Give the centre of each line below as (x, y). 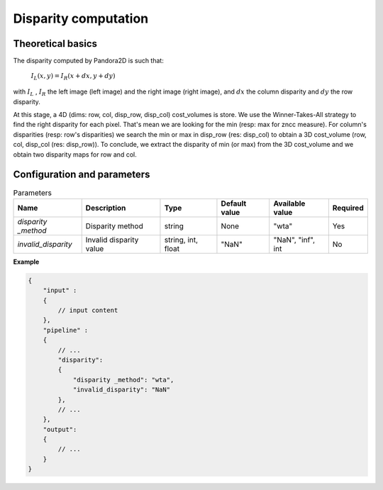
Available (289, 204)
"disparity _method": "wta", (123, 380)
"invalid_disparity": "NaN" (121, 390)
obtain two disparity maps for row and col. (75, 154)
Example (26, 262)
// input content (88, 310)
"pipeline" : (66, 330)
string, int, (181, 240)
